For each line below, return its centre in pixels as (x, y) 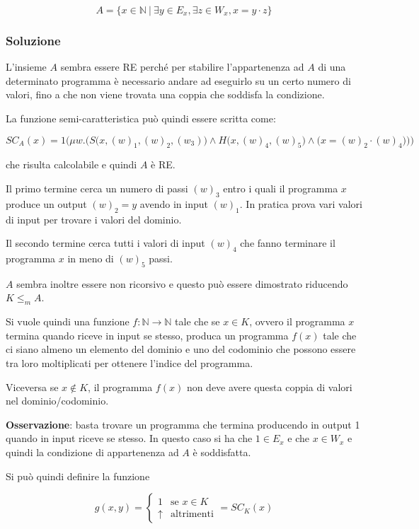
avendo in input (174, 203)
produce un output (46, 203)
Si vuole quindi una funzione (68, 321)
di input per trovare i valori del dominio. (94, 219)
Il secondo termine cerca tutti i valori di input (105, 243)
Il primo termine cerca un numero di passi (97, 188)
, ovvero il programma (297, 321)
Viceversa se (32, 386)
